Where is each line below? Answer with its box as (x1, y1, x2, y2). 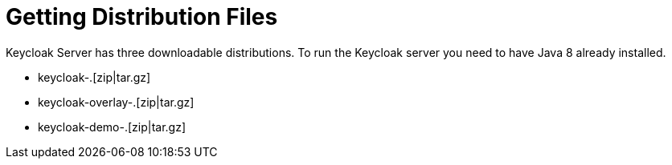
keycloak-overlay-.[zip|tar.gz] (38, 95, 195, 109)
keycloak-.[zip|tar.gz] (38, 70, 151, 84)
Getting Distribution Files (6, 3, 278, 30)
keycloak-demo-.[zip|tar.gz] (38, 119, 186, 134)
